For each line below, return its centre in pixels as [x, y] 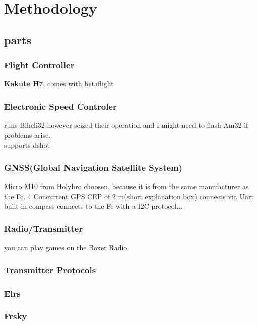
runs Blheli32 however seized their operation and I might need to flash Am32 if [126, 125]
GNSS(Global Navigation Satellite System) [93, 167]
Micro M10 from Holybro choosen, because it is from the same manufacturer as [126, 186]
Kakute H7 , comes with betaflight [59, 84]
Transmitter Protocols [50, 270]
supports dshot [27, 145]
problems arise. [27, 135]
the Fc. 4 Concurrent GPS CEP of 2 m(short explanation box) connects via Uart [129, 196]
